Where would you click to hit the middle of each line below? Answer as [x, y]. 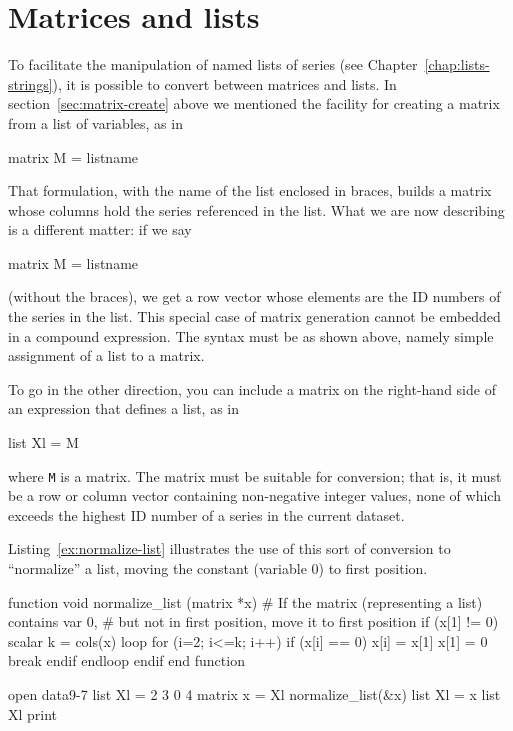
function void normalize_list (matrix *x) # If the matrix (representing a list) [245, 601]
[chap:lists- [457, 64]
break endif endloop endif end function [126, 660]
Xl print [33, 713]
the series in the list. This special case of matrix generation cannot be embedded [254, 316]
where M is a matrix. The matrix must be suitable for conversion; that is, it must [255, 475]
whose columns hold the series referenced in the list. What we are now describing [256, 209]
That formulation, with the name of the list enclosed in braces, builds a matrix [250, 190]
